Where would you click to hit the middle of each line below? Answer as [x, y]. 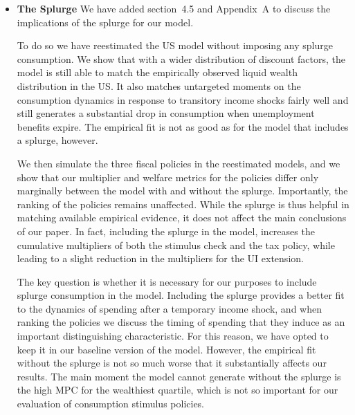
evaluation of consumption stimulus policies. [111, 404]
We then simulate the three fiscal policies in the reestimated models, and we [179, 163]
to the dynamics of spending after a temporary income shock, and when [169, 308]
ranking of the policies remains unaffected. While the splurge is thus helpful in [183, 204]
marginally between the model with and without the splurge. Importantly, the [182, 191]
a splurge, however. [57, 140]
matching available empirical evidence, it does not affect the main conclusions [182, 218]
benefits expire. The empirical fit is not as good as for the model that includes [183, 126]
